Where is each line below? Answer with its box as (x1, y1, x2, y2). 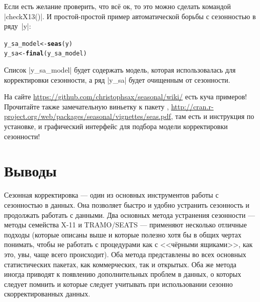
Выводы (4, 160, 57, 181)
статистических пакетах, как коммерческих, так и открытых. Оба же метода (4, 259, 237, 269)
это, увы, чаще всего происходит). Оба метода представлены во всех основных (4, 249, 246, 259)
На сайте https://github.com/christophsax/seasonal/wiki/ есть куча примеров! (4, 91, 247, 102)
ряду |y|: (4, 21, 31, 31)
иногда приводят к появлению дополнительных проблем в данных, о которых (4, 269, 241, 279)
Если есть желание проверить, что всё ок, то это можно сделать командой (4, 1, 231, 11)
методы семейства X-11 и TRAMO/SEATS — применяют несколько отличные (4, 219, 247, 230)
